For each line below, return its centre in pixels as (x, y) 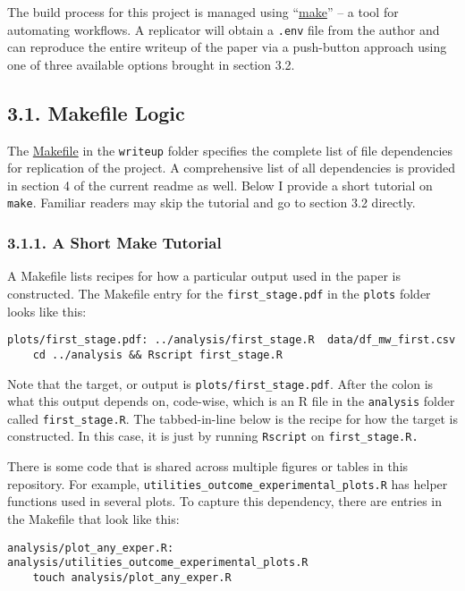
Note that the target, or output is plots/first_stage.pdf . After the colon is (220, 383)
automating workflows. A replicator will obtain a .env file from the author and (224, 29)
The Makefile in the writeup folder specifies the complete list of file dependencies (230, 150)
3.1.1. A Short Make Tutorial (114, 243)
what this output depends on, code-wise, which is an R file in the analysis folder (231, 401)
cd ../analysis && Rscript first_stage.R (157, 355)
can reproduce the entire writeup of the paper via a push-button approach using (227, 47)
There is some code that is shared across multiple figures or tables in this (208, 466)
